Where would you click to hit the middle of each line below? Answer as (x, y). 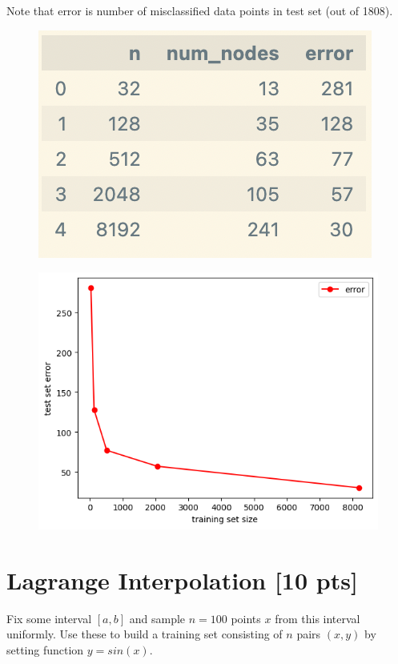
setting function (45, 649)
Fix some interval (49, 618)
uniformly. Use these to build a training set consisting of (145, 634)
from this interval (318, 618)
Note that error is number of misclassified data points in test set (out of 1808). (200, 10)
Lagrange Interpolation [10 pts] (182, 579)
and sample (157, 618)
